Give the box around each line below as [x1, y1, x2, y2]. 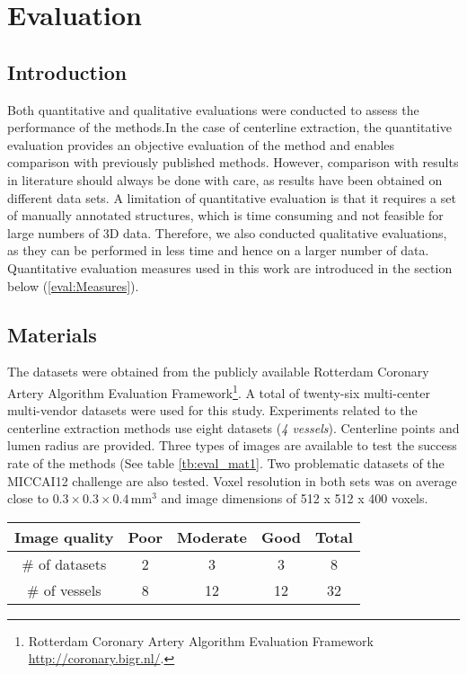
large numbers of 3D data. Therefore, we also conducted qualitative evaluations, [7, 223, 447, 242]
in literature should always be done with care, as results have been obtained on [7, 170, 443, 189]
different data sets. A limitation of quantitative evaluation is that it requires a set [7, 188, 456, 207]
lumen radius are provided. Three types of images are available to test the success [7, 436, 457, 455]
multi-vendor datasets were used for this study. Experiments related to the [7, 401, 418, 420]
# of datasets [22, 553, 107, 574]
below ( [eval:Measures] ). [7, 276, 139, 295]
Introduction [7, 58, 128, 85]
